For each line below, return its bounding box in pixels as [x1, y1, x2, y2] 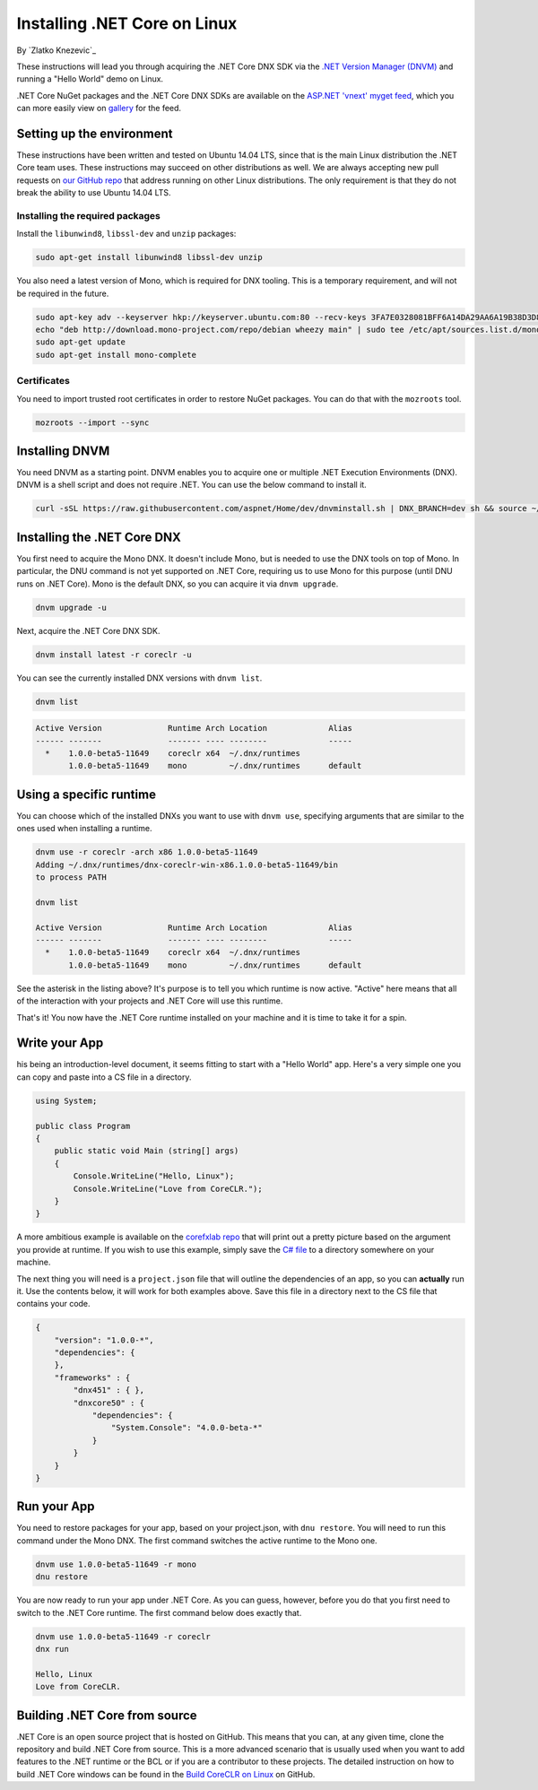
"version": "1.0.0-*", [54, 1334, 154, 1345]
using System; [35, 1095, 98, 1106]
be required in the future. [16, 288, 109, 299]
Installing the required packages [16, 209, 161, 222]
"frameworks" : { [54, 1372, 131, 1383]
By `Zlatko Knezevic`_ [16, 45, 97, 56]
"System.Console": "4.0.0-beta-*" [110, 1422, 264, 1433]
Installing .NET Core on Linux [16, 13, 238, 33]
